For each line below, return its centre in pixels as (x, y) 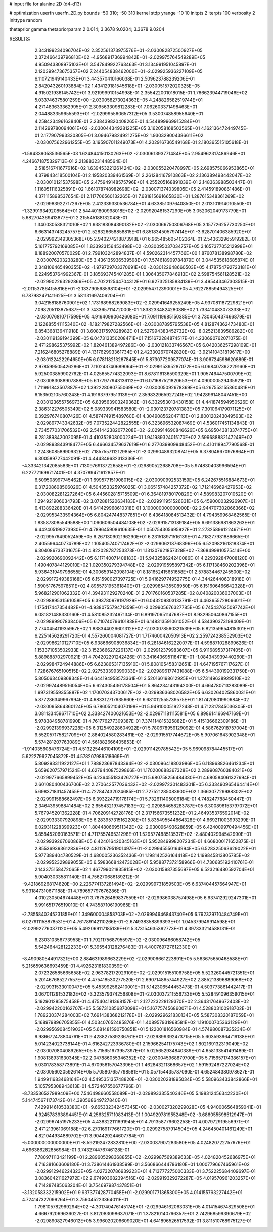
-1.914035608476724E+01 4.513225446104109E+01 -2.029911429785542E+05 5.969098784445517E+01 (132, 749)
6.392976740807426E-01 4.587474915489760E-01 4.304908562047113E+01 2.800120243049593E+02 (143, 416)
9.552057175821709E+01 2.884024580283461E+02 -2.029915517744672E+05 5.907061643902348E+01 (145, 735)
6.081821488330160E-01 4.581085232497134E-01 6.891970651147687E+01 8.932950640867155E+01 (141, 614)
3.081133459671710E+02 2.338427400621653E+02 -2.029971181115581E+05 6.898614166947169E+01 (142, 713)
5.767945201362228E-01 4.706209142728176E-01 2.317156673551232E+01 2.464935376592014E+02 (142, 813)
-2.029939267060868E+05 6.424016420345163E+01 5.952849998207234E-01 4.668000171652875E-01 (145, 841)
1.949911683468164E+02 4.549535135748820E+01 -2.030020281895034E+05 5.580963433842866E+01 (146, 1079)
